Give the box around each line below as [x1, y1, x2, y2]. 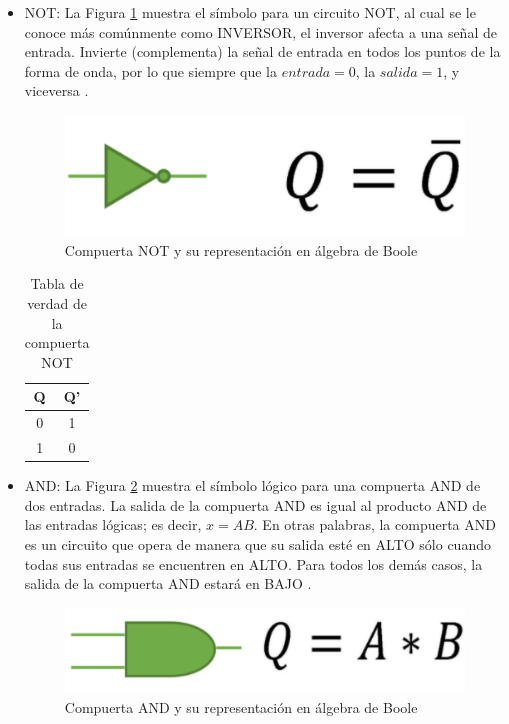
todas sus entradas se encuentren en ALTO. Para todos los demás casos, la [24, 553, 483, 574]
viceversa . [24, 80, 89, 101]
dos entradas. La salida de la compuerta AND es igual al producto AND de [24, 494, 487, 515]
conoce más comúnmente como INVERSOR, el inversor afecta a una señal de [24, 21, 497, 42]
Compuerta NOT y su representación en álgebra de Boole [64, 239, 418, 260]
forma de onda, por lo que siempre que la [24, 60, 277, 81]
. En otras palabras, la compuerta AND [253, 514, 496, 535]
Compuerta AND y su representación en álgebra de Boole [64, 696, 418, 717]
